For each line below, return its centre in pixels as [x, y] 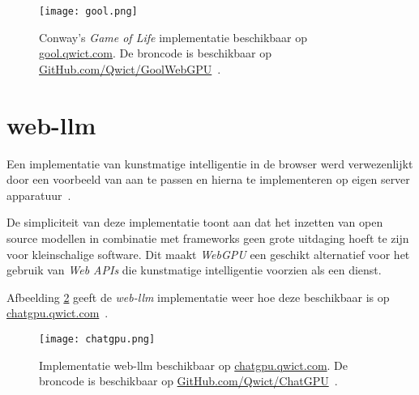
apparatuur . [39, 195]
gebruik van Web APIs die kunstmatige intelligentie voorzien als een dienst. [194, 270]
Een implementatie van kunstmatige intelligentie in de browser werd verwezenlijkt [210, 163]
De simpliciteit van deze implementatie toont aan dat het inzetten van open [195, 222]
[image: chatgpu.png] [97, 339]
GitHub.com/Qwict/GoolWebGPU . [130, 68]
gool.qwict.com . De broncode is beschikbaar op [156, 53]
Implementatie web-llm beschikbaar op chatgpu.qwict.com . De [194, 365]
